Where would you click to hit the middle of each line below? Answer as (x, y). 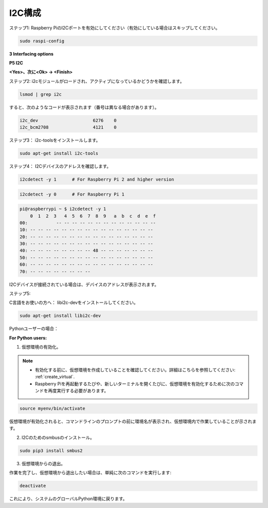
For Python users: (28, 338)
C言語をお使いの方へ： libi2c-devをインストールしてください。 (74, 302)
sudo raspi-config (42, 41)
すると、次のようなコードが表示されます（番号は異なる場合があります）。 (84, 107)
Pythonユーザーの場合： (34, 329)
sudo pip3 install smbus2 (51, 450)
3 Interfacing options (32, 54)
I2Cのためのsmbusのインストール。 (58, 437)
